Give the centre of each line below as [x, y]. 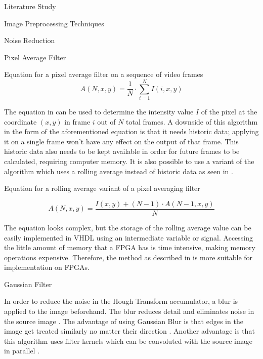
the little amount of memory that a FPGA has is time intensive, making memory [130, 247]
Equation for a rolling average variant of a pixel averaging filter [102, 188]
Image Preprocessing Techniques [54, 23]
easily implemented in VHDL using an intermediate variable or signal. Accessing [129, 237]
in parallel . [22, 351]
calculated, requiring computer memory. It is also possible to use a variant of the [129, 161]
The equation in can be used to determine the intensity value [99, 112]
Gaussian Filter [28, 284]
